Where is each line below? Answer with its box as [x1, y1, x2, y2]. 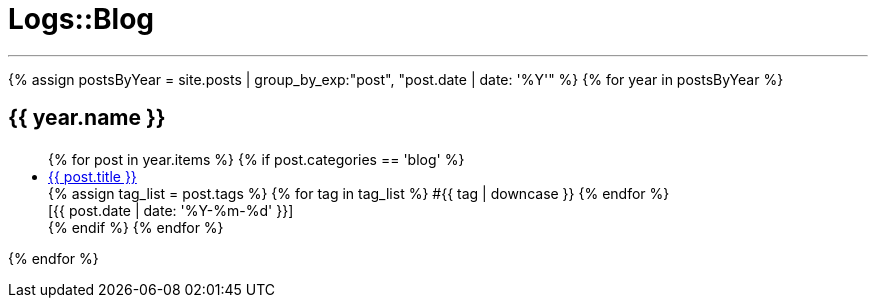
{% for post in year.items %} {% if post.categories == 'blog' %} [48, 151, 465, 169]
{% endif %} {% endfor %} [48, 219, 224, 237]
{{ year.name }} [8, 105, 166, 131]
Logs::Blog [8, 2, 155, 36]
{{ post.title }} [48, 168, 137, 186]
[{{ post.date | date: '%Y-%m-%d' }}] [48, 202, 294, 220]
